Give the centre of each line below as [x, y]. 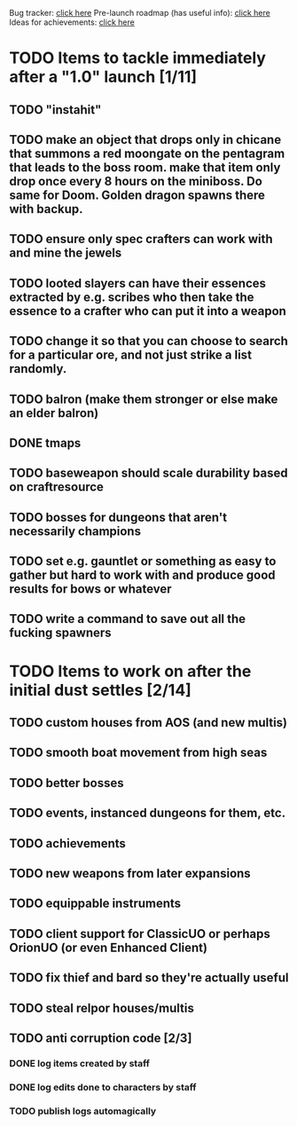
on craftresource [57, 487]
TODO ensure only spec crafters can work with [141, 239]
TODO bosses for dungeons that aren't [118, 517]
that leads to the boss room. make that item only [145, 167]
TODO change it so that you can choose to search [148, 341]
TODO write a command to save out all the [128, 619]
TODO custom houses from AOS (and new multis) [148, 723]
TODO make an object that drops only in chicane [145, 140]
